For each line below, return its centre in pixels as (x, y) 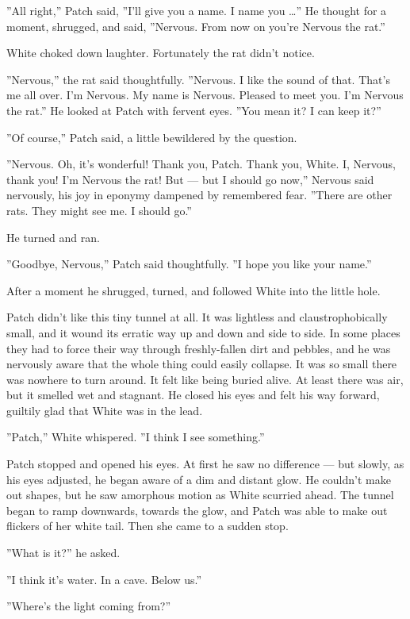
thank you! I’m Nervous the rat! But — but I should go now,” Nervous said (190, 179)
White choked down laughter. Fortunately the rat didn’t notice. (161, 53)
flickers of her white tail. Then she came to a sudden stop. (148, 526)
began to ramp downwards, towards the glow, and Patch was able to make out (197, 510)
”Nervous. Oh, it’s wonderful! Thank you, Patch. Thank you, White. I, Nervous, (201, 164)
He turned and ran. (53, 237)
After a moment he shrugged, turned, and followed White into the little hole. (194, 290)
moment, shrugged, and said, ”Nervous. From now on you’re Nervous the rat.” (196, 26)
